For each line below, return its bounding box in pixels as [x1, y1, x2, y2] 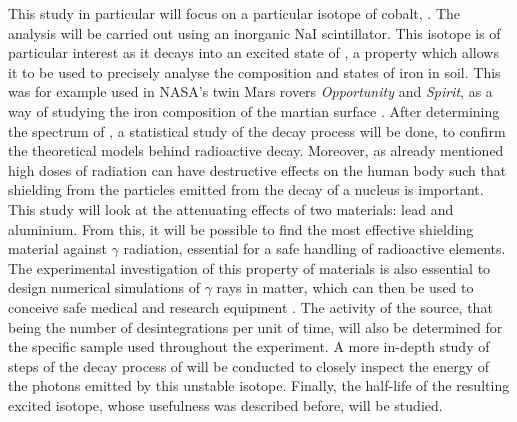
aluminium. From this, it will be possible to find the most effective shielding [8, 218, 474, 239]
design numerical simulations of [8, 277, 200, 298]
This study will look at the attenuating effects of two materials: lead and [8, 198, 454, 219]
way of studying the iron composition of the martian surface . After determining [8, 100, 500, 121]
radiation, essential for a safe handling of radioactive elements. [123, 238, 506, 259]
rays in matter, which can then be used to [216, 277, 474, 298]
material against [8, 238, 107, 259]
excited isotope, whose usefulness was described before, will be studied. [8, 394, 443, 415]
